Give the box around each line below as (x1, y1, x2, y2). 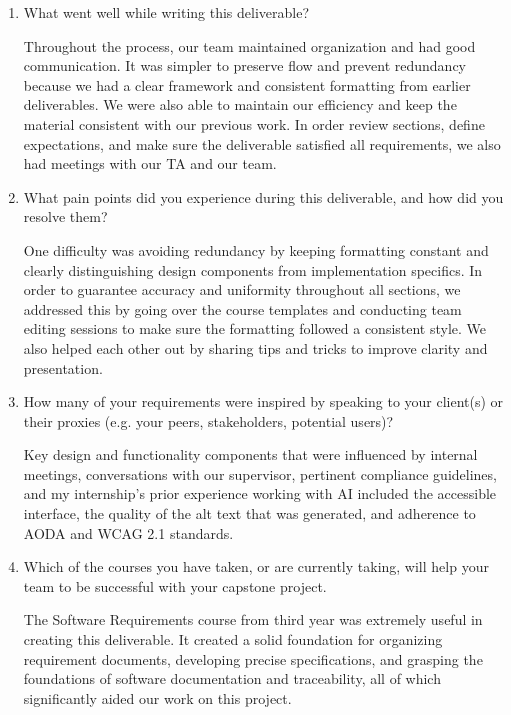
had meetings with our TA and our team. (23, 153, 277, 174)
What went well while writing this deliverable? (23, 2, 310, 22)
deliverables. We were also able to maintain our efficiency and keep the (23, 94, 457, 115)
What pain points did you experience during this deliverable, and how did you (23, 186, 504, 207)
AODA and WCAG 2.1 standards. (23, 522, 234, 543)
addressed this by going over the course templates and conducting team (23, 298, 462, 319)
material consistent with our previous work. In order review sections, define (23, 113, 485, 134)
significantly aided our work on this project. (23, 687, 292, 708)
